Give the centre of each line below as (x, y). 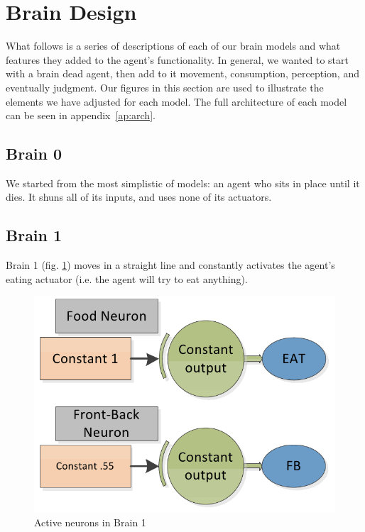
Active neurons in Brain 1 (90, 522)
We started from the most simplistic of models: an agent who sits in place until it (183, 183)
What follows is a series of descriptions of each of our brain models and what (173, 46)
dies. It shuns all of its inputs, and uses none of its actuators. (139, 197)
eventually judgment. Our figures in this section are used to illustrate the (165, 87)
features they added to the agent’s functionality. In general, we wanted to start (177, 59)
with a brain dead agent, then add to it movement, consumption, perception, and (182, 73)
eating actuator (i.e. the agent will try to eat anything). (127, 278)
